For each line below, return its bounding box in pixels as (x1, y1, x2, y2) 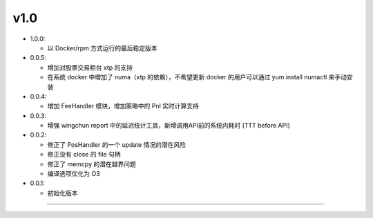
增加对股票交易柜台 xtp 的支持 (47, 63, 133, 72)
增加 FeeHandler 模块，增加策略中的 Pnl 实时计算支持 (47, 102, 200, 110)
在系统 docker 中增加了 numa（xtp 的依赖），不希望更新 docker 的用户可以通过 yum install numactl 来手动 (47, 73, 347, 81)
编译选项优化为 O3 (47, 170, 100, 178)
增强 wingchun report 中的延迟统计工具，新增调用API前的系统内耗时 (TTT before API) (47, 121, 290, 130)
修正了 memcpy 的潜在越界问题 (47, 159, 136, 168)
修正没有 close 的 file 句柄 (47, 150, 121, 159)
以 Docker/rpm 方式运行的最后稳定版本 (47, 43, 158, 52)
